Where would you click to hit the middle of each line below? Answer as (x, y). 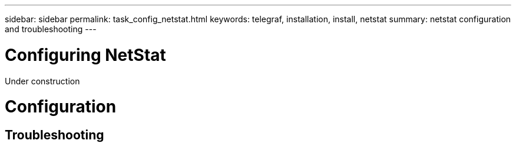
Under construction (42, 81)
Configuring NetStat (85, 55)
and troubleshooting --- (51, 29)
